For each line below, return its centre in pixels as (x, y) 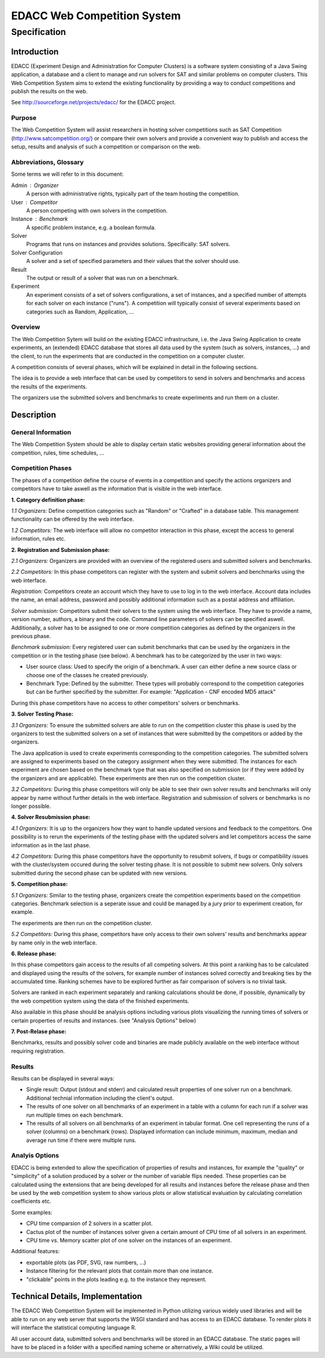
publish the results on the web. (49, 91)
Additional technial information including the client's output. (100, 1098)
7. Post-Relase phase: (39, 1032)
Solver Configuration (37, 252)
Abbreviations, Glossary (48, 162)
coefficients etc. (31, 1201)
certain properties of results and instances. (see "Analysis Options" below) (104, 1020)
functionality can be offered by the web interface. (73, 519)
